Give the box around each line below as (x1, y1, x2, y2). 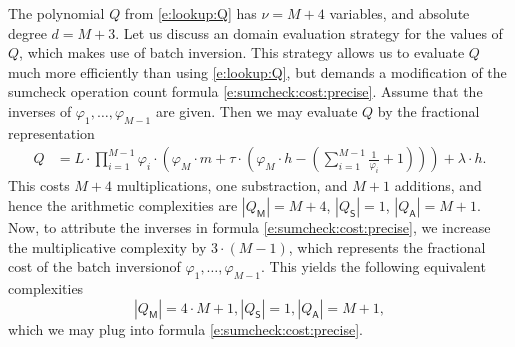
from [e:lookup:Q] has (124, 3, 257, 23)
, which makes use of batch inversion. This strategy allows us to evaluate (19, 42, 465, 63)
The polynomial (8, 3, 105, 23)
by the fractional (377, 100, 480, 121)
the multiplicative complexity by (8, 236, 207, 257)
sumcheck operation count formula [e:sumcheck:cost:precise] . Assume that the (8, 81, 483, 102)
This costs (8, 175, 70, 196)
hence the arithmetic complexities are (8, 194, 238, 215)
